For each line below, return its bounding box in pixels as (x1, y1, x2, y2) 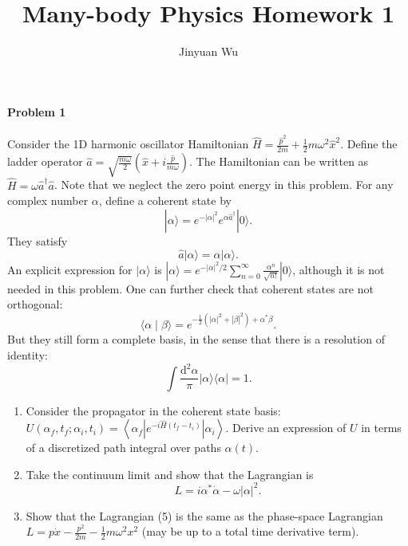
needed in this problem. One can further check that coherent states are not (7, 280, 374, 297)
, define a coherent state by (98, 192, 232, 209)
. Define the (340, 136, 398, 152)
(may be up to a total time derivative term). (141, 523, 359, 540)
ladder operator (7, 153, 83, 170)
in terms (361, 419, 402, 436)
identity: (7, 346, 48, 363)
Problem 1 (7, 103, 66, 120)
